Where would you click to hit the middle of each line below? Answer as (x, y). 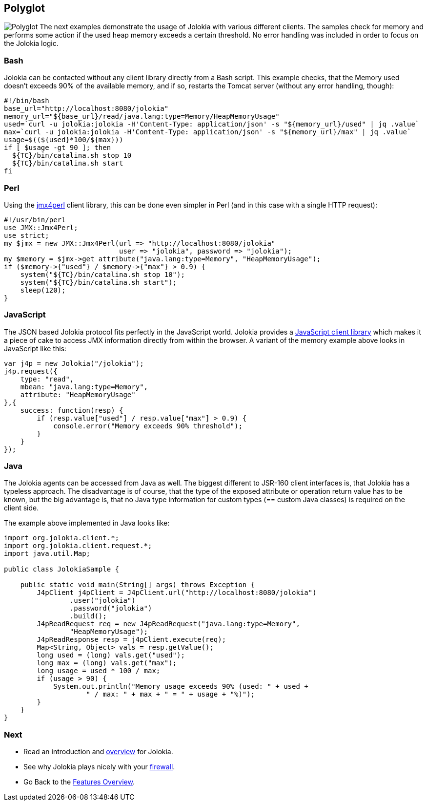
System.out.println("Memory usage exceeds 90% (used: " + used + (181, 687)
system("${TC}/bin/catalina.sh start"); (99, 282)
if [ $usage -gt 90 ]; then (58, 148)
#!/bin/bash (27, 101)
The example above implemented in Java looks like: (87, 523)
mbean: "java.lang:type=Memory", (84, 387)
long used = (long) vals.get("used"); (111, 655)
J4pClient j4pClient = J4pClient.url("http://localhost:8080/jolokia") (177, 593)
